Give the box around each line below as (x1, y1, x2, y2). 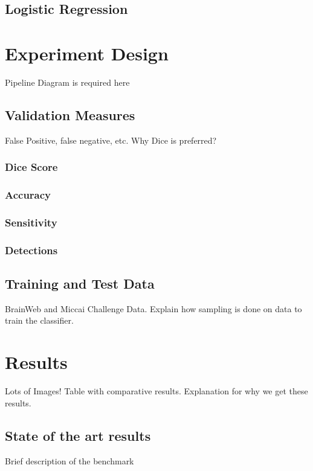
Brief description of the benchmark (5, 454, 134, 467)
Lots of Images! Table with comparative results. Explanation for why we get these (5, 385, 308, 397)
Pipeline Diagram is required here (5, 75, 130, 88)
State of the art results (5, 426, 151, 444)
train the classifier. (5, 314, 74, 327)
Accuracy (5, 187, 51, 202)
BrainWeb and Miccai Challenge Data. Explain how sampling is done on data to (5, 302, 302, 315)
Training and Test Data (5, 274, 155, 293)
